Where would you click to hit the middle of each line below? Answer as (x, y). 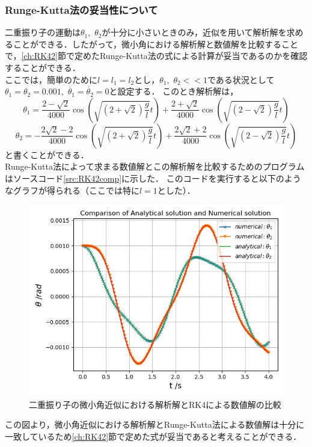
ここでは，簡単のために (51, 79)
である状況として (241, 79)
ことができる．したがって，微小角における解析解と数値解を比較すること (156, 44)
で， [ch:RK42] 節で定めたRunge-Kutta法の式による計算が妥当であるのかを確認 (156, 56)
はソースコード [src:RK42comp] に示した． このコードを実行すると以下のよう (153, 178)
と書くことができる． (47, 154)
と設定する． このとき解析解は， (174, 91)
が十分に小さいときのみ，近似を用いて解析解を (194, 32)
